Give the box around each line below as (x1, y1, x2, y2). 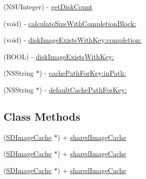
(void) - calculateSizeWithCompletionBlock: (3, 18, 136, 28)
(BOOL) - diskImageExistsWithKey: (3, 51, 114, 61)
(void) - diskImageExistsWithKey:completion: (3, 35, 142, 45)
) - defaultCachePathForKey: (39, 84, 127, 94)
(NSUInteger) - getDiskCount (3, 1, 93, 11)
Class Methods (3, 108, 80, 124)
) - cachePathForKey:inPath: (39, 68, 126, 78)
